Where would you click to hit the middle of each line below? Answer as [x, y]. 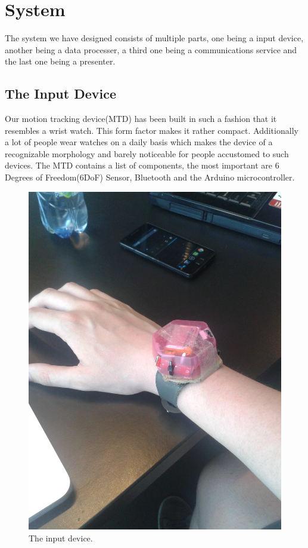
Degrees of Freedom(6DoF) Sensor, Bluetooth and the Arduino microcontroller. [150, 177]
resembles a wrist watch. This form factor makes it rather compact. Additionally [152, 130]
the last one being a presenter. [60, 61]
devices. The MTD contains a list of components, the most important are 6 [142, 165]
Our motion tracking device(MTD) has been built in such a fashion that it [141, 119]
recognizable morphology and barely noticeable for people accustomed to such [147, 153]
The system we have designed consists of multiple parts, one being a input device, [154, 38]
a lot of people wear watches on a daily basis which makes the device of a [139, 142]
